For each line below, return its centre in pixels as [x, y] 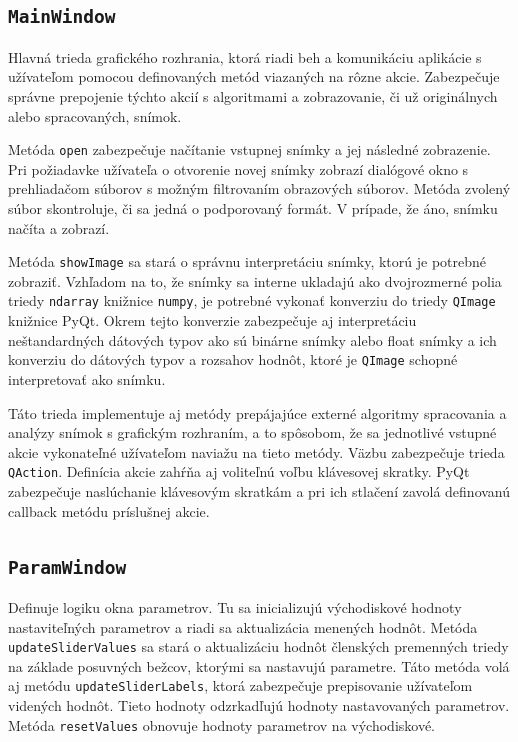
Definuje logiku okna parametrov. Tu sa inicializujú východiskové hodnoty [235, 606]
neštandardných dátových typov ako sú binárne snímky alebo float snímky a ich [252, 339]
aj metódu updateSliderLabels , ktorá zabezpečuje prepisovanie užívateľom [240, 685]
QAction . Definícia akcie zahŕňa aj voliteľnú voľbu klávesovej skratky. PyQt [239, 471]
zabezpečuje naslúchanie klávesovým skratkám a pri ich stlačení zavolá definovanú [259, 490]
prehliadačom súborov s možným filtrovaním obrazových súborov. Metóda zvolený [259, 188]
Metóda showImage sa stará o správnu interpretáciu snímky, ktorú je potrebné [247, 261]
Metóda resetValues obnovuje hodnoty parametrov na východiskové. [222, 724]
